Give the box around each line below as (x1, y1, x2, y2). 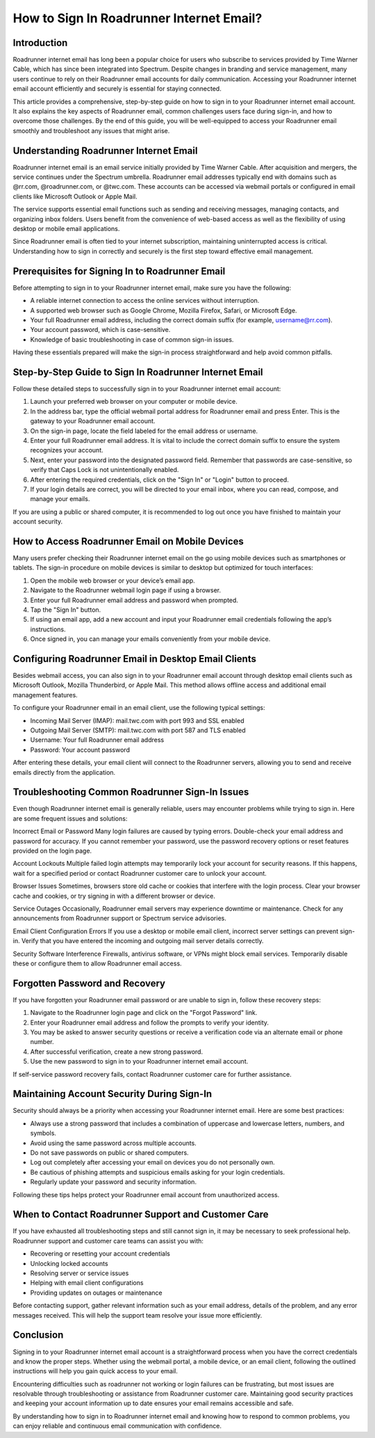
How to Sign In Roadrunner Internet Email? (12, 10, 262, 26)
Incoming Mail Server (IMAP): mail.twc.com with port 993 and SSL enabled (30, 716, 244, 725)
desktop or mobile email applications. (12, 225, 120, 233)
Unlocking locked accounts (30, 1259, 108, 1267)
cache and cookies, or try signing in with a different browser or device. (12, 892, 215, 900)
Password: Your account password (30, 745, 130, 754)
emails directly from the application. (12, 768, 116, 776)
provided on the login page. (12, 846, 92, 855)
